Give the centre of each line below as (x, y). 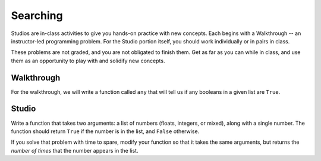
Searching (37, 15)
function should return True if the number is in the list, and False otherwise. (105, 131)
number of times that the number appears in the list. (75, 150)
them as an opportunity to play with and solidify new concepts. (88, 61)
